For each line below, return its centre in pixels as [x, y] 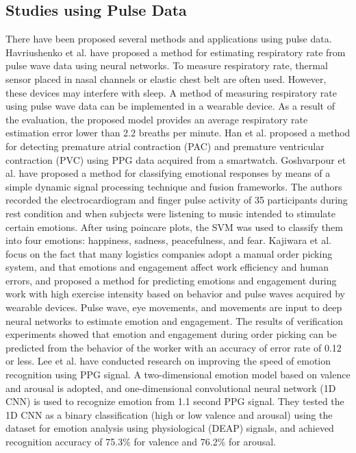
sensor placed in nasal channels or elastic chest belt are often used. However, [166, 78]
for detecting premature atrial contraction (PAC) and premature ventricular [165, 146]
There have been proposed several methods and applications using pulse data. [169, 39]
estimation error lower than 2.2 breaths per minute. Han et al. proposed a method [178, 133]
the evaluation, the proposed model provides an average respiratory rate [157, 119]
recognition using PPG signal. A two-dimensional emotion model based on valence [178, 375]
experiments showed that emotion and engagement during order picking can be [171, 334]
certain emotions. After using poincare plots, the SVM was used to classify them [174, 226]
